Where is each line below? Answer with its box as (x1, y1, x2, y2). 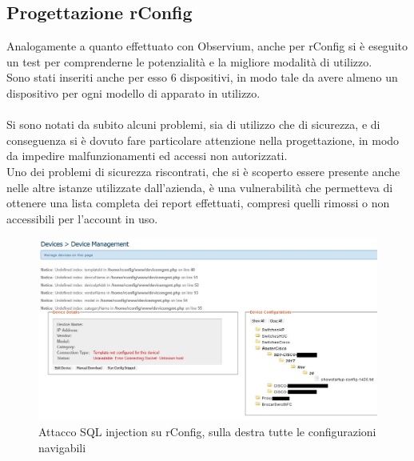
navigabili (38, 439, 86, 455)
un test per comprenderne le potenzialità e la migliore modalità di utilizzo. (6, 53, 372, 70)
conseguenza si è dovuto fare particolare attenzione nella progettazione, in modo (6, 131, 400, 148)
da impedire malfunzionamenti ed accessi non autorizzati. (6, 147, 288, 164)
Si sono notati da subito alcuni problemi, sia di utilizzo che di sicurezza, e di (6, 116, 380, 133)
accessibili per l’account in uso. (6, 210, 158, 226)
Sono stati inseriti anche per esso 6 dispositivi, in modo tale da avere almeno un (6, 69, 398, 86)
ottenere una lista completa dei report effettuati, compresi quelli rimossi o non (6, 194, 390, 211)
